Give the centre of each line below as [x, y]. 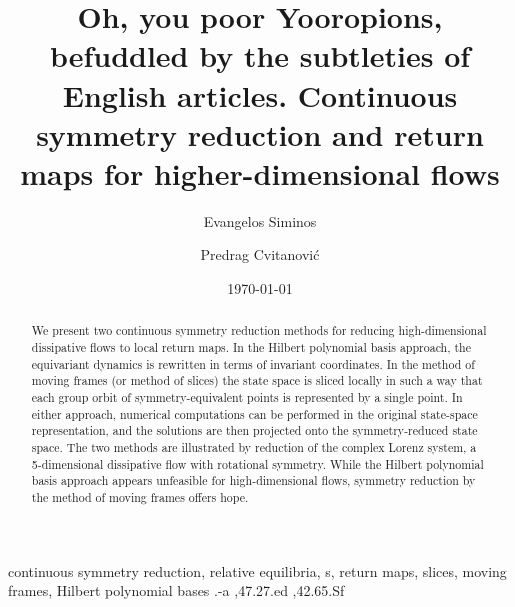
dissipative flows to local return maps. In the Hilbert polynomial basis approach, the [251, 347]
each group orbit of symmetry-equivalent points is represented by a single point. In [247, 397]
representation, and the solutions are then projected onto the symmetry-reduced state [254, 430]
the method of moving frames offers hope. [140, 497]
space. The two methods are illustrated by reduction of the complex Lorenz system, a [254, 447]
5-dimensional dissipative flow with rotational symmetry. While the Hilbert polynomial [257, 463]
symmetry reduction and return [260, 133]
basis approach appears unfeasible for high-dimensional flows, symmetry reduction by [253, 480]
